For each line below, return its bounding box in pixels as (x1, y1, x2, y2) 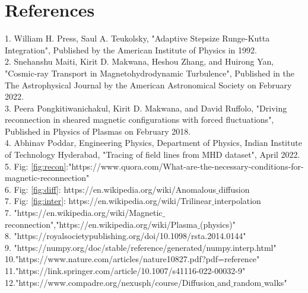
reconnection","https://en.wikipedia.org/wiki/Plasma (5, 218, 198, 230)
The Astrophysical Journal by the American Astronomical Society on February (5, 78, 292, 91)
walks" (263, 276, 287, 288)
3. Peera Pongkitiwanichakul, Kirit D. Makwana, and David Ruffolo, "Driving (5, 101, 287, 114)
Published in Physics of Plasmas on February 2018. (5, 125, 191, 137)
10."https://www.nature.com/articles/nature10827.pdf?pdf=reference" (5, 253, 260, 265)
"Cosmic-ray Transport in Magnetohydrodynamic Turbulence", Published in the (5, 66, 294, 79)
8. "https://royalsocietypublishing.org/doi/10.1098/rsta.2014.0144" (5, 230, 246, 242)
